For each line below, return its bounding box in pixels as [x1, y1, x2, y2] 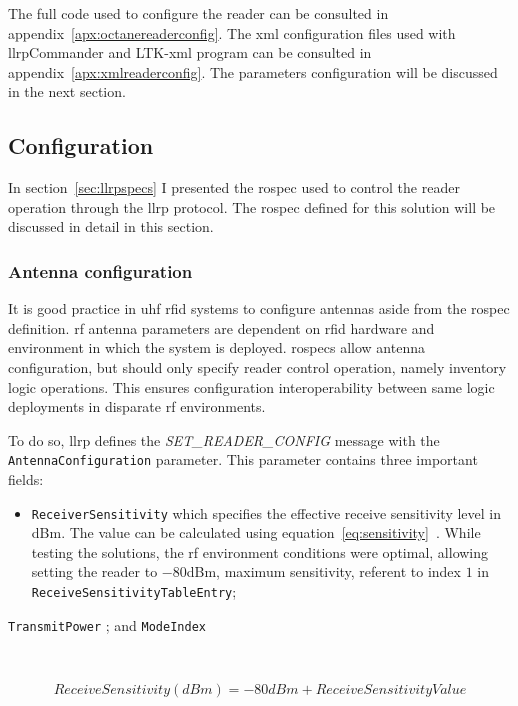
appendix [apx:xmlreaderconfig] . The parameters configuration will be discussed [8, 61, 498, 82]
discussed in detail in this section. [8, 216, 214, 237]
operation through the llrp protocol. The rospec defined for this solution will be [8, 196, 496, 217]
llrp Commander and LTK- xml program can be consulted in [8, 42, 372, 63]
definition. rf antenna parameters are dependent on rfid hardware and [8, 317, 435, 338]
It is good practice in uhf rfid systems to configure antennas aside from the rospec [8, 298, 510, 319]
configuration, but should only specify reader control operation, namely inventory [8, 356, 507, 377]
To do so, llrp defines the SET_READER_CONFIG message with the [8, 429, 440, 450]
